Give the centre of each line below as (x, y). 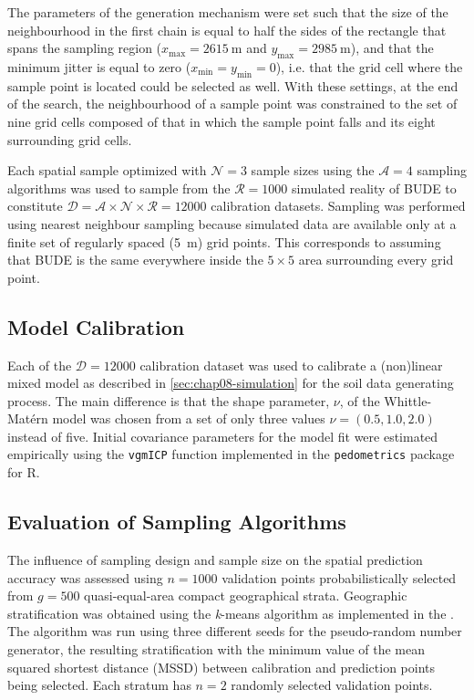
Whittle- (408, 400)
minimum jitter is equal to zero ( (99, 66)
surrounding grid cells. (70, 139)
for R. (24, 472)
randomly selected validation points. (332, 685)
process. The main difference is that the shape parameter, (169, 400)
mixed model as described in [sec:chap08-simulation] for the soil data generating (231, 383)
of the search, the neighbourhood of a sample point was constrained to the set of (232, 104)
